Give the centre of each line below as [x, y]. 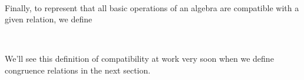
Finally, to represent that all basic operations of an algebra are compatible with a [152, 7]
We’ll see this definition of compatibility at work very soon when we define [139, 59]
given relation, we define [49, 19]
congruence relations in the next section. [78, 70]
